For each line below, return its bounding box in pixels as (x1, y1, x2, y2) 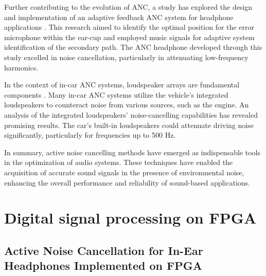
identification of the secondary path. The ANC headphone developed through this (4, 42, 262, 52)
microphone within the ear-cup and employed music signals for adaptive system (4, 31, 255, 42)
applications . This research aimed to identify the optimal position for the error (4, 22, 254, 32)
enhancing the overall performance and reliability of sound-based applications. (4, 177, 250, 188)
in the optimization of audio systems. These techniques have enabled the (4, 157, 233, 168)
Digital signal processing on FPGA (4, 207, 257, 228)
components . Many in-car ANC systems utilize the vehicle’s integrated (4, 89, 228, 100)
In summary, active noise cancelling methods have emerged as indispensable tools (4, 146, 260, 157)
